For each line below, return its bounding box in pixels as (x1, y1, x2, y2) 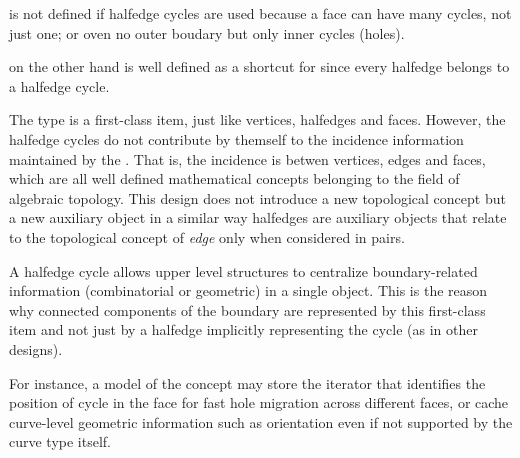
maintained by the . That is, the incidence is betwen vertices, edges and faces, (9, 148, 486, 169)
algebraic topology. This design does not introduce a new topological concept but (9, 187, 506, 208)
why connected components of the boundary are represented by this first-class (9, 299, 486, 320)
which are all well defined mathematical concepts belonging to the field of (9, 168, 460, 189)
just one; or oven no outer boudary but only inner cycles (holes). (9, 22, 405, 43)
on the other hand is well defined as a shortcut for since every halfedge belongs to (9, 56, 510, 77)
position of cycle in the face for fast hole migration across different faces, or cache (9, 392, 509, 413)
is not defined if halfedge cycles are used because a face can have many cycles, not (9, 3, 512, 23)
